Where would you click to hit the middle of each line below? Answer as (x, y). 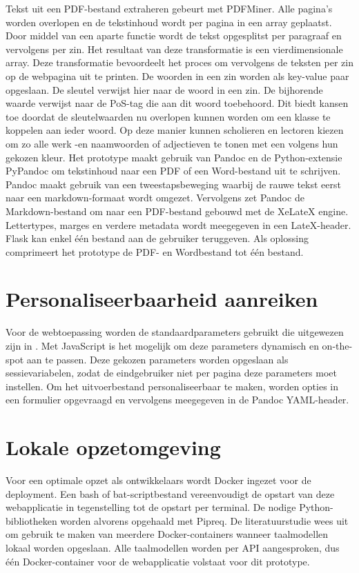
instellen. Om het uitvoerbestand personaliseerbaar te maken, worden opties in (172, 386)
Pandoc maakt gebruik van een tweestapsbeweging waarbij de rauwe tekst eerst (173, 184)
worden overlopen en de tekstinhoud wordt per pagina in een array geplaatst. (169, 22)
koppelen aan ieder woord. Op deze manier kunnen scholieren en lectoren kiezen (175, 130)
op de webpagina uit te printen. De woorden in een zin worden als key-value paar (177, 76)
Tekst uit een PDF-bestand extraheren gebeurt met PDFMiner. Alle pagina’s (169, 8)
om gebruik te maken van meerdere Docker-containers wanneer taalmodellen (167, 534)
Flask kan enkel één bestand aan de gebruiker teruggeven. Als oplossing (157, 238)
